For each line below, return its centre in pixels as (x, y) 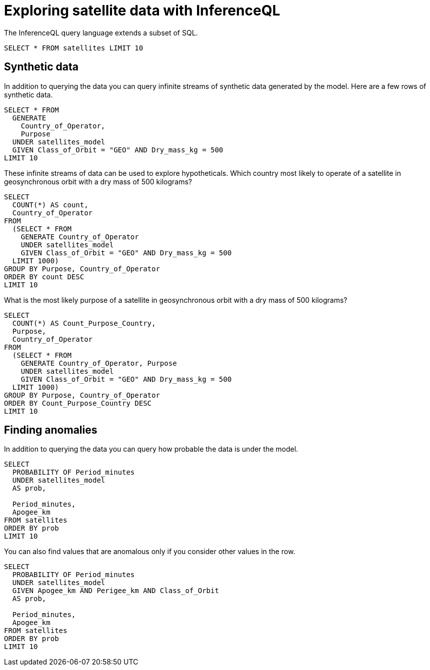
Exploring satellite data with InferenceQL (142, 10)
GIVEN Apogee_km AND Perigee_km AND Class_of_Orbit (115, 591)
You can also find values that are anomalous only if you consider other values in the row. (150, 552)
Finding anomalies (51, 430)
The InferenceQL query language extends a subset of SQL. (101, 32)
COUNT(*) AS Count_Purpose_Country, (84, 323)
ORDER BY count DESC (44, 277)
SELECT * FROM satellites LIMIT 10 (74, 48)
